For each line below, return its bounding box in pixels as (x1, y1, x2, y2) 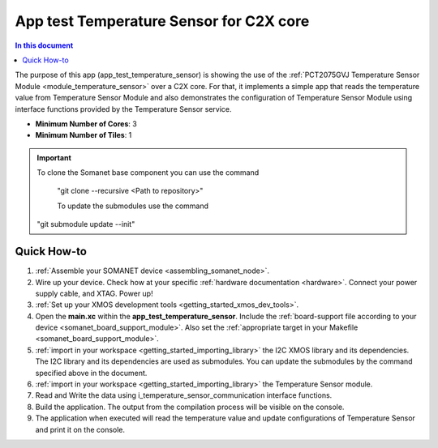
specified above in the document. (35, 368, 148, 378)
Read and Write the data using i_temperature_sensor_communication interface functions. (35, 390, 333, 400)
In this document (15, 41, 74, 50)
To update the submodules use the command (57, 201, 209, 211)
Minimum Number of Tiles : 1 (35, 130, 132, 140)
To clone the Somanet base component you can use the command (36, 168, 260, 177)
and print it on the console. (35, 425, 126, 434)
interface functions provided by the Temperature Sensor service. (15, 104, 232, 113)
